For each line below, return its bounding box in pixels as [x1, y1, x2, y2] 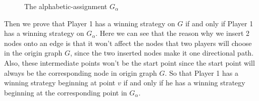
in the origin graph [4, 47, 63, 58]
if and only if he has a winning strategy [123, 77, 245, 88]
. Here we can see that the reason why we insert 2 [95, 28, 249, 38]
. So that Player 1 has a [165, 67, 238, 78]
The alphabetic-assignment [24, 1, 108, 11]
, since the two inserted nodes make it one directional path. [70, 47, 254, 58]
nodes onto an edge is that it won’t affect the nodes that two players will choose [4, 37, 252, 48]
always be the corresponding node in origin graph [4, 67, 157, 78]
